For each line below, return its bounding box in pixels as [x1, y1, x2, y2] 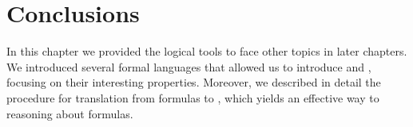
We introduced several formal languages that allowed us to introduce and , [6, 58, 371, 75]
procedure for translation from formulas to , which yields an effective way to [6, 89, 379, 106]
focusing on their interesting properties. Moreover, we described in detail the [6, 74, 381, 90]
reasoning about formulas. [6, 105, 133, 121]
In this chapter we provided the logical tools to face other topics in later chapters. [6, 43, 407, 60]
